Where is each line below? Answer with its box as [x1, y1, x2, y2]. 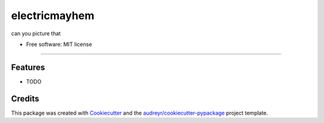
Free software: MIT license [26, 41, 92, 48]
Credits [11, 93, 40, 104]
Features [11, 62, 45, 72]
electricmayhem [11, 9, 95, 22]
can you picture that [11, 30, 61, 37]
